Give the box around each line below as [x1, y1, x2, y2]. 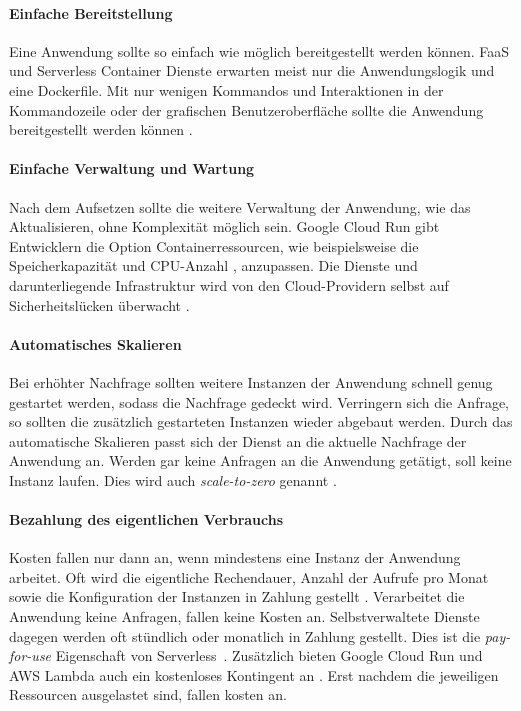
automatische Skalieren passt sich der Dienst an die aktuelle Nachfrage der [9, 430, 467, 451]
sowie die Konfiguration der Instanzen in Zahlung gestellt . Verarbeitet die [9, 586, 465, 607]
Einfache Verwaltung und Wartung [9, 158, 255, 179]
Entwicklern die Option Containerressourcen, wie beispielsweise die [9, 235, 419, 256]
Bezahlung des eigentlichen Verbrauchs [9, 509, 284, 530]
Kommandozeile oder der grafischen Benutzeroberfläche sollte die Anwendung [9, 99, 484, 120]
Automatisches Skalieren [9, 333, 182, 354]
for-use [9, 645, 52, 666]
